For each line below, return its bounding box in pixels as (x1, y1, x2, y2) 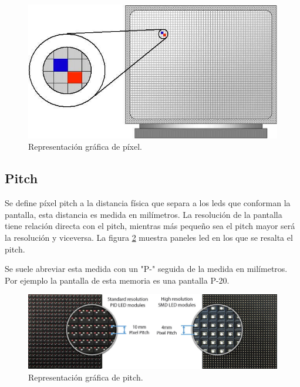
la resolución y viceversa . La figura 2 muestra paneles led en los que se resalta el (5, 231, 293, 243)
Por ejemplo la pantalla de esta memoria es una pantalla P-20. (5, 274, 230, 286)
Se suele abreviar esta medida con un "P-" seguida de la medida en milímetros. (5, 263, 288, 275)
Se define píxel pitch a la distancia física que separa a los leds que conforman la (5, 197, 291, 209)
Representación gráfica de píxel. (28, 140, 143, 153)
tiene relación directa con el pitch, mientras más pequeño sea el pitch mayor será (5, 220, 295, 232)
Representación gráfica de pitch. (28, 371, 143, 383)
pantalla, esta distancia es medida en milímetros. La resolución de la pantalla (5, 208, 282, 220)
